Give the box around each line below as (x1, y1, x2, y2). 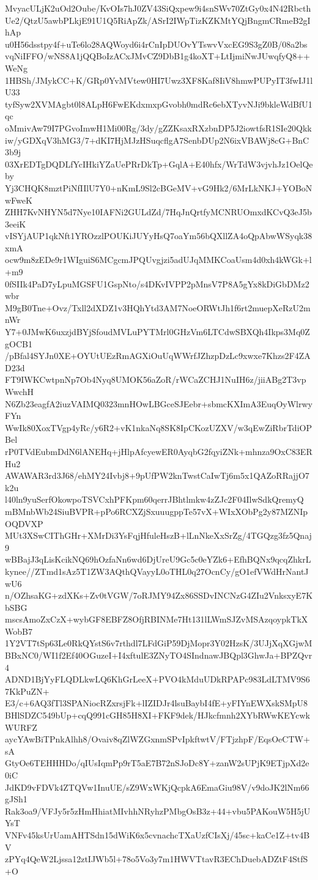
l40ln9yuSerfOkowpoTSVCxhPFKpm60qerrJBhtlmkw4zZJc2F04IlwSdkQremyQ (5, 493, 304, 506)
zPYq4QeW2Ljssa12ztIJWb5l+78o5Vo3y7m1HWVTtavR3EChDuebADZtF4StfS (5, 852, 308, 865)
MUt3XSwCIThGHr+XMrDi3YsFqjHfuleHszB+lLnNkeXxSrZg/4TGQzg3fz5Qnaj (5, 529, 312, 542)
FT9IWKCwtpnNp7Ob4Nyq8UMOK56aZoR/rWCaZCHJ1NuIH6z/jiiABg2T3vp (5, 373, 306, 386)
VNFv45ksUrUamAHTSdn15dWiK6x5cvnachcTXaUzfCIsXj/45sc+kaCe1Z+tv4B (5, 828, 310, 841)
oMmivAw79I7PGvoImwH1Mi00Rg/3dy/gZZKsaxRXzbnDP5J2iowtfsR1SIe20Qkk (5, 121, 312, 134)
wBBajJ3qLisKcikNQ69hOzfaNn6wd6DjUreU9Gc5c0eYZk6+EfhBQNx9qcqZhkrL (5, 553, 311, 566)
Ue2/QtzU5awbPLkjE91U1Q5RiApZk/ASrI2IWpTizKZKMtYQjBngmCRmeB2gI (5, 13, 311, 26)
